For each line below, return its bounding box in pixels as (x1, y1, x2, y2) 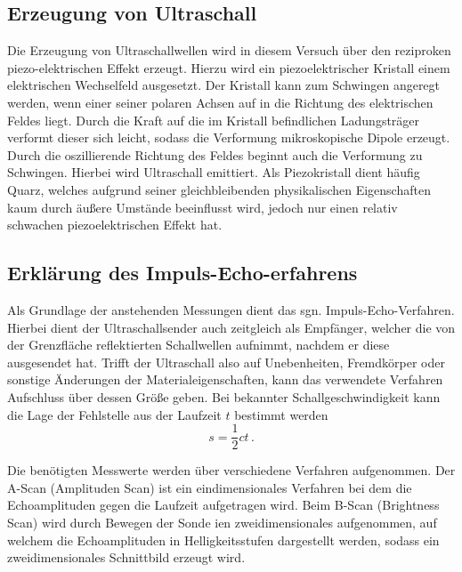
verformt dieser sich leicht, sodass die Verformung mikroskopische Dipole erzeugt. (7, 128, 450, 147)
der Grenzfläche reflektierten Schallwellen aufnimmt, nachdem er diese (7, 335, 390, 354)
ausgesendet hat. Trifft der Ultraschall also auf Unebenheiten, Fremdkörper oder (7, 352, 445, 371)
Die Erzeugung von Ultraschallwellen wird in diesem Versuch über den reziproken (7, 41, 451, 60)
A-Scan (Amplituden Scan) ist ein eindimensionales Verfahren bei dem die (7, 478, 412, 496)
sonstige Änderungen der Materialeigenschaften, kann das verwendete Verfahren (7, 370, 443, 389)
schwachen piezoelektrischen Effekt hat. (7, 215, 223, 234)
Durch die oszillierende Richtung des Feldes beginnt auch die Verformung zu (7, 145, 423, 164)
